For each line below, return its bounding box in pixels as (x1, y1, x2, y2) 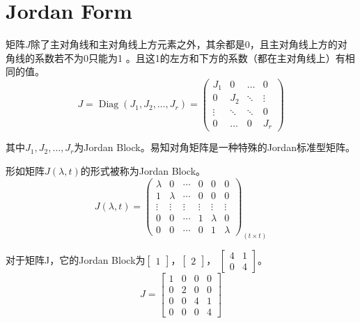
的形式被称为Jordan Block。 (80, 164, 206, 178)
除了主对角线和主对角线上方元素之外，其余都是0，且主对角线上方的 (30, 37, 338, 52)
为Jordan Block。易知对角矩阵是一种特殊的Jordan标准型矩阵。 (74, 140, 355, 155)
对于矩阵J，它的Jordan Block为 (6, 252, 146, 267)
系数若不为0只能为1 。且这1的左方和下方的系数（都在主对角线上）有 (34, 50, 345, 65)
